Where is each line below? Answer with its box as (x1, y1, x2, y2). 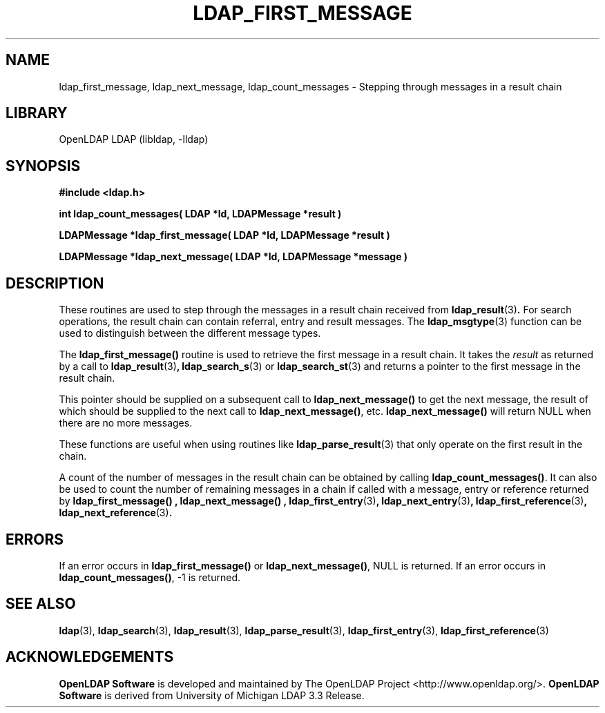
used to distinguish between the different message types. (59, 327, 321, 340)
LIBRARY (6, 104, 68, 122)
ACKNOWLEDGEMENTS (6, 648, 174, 666)
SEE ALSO (6, 595, 76, 613)
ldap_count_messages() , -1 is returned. (59, 571, 241, 583)
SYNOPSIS (6, 157, 81, 175)
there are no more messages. (59, 417, 193, 429)
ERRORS (6, 530, 64, 548)
